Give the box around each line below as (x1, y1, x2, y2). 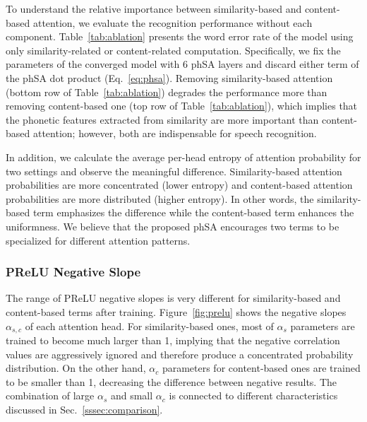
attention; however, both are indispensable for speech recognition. (32, 126, 317, 141)
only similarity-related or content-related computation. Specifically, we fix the (6, 42, 341, 57)
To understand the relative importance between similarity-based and (6, 1, 302, 16)
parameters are (290, 318, 355, 333)
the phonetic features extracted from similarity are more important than (6, 112, 319, 127)
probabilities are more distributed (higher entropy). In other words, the (6, 191, 314, 206)
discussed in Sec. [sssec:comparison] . (6, 402, 163, 416)
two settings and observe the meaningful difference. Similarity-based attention (6, 163, 342, 178)
